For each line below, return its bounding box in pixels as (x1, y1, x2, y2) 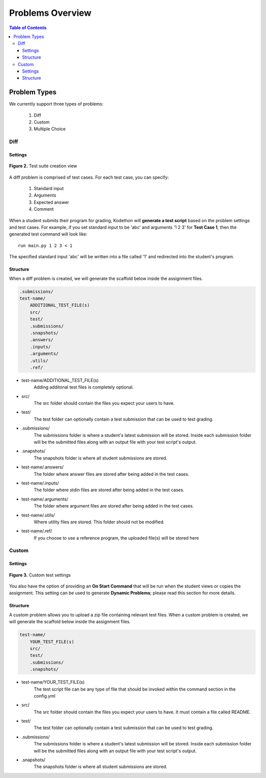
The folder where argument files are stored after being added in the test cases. (33, 503, 194, 509)
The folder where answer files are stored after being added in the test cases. (33, 471, 190, 477)
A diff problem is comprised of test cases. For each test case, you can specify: (9, 174, 169, 180)
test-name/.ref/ (21, 528, 52, 534)
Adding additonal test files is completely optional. (33, 384, 134, 390)
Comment (33, 206, 54, 212)
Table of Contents (9, 25, 47, 31)
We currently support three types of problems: (9, 101, 103, 107)
